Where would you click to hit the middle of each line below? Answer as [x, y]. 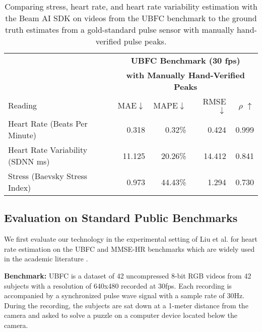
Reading [23, 105]
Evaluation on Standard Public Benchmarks [121, 218]
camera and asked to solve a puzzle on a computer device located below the [121, 315]
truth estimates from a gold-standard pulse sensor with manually [120, 30]
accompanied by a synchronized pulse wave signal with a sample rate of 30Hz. [124, 295]
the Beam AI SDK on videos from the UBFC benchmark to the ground [131, 18]
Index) [20, 187]
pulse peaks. [145, 41]
